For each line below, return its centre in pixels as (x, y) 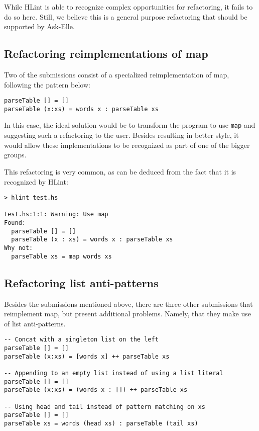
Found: (15, 223)
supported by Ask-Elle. (39, 26)
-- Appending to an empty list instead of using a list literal (114, 373)
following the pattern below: (47, 84)
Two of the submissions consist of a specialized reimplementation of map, (117, 74)
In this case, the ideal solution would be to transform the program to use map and (130, 125)
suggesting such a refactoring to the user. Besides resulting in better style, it (121, 135)
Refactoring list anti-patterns (81, 282)
